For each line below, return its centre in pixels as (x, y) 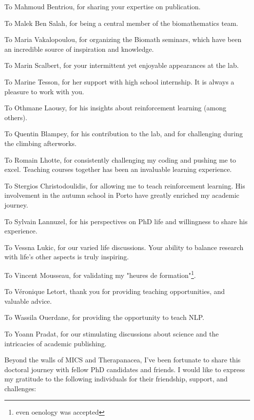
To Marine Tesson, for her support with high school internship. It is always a (119, 81)
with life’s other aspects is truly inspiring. (67, 257)
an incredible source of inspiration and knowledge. (79, 49)
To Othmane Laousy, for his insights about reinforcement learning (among (115, 108)
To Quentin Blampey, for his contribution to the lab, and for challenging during (124, 134)
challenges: (20, 388)
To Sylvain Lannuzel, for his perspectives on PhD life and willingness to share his (126, 221)
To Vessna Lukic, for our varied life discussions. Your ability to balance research (124, 247)
